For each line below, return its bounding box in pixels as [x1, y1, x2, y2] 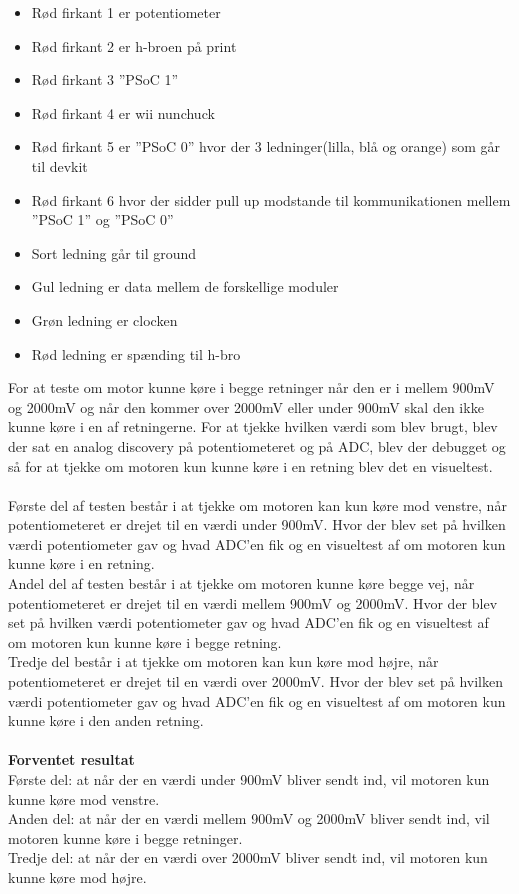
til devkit [31, 155, 88, 176]
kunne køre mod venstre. [8, 788, 160, 809]
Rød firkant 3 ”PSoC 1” [31, 69, 179, 90]
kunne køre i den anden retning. [8, 710, 204, 731]
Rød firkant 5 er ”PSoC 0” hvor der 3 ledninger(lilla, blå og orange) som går [31, 136, 500, 157]
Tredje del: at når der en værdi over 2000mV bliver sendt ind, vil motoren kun [8, 847, 488, 868]
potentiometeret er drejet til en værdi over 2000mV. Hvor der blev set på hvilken [8, 671, 503, 692]
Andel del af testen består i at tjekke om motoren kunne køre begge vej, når [8, 573, 475, 594]
